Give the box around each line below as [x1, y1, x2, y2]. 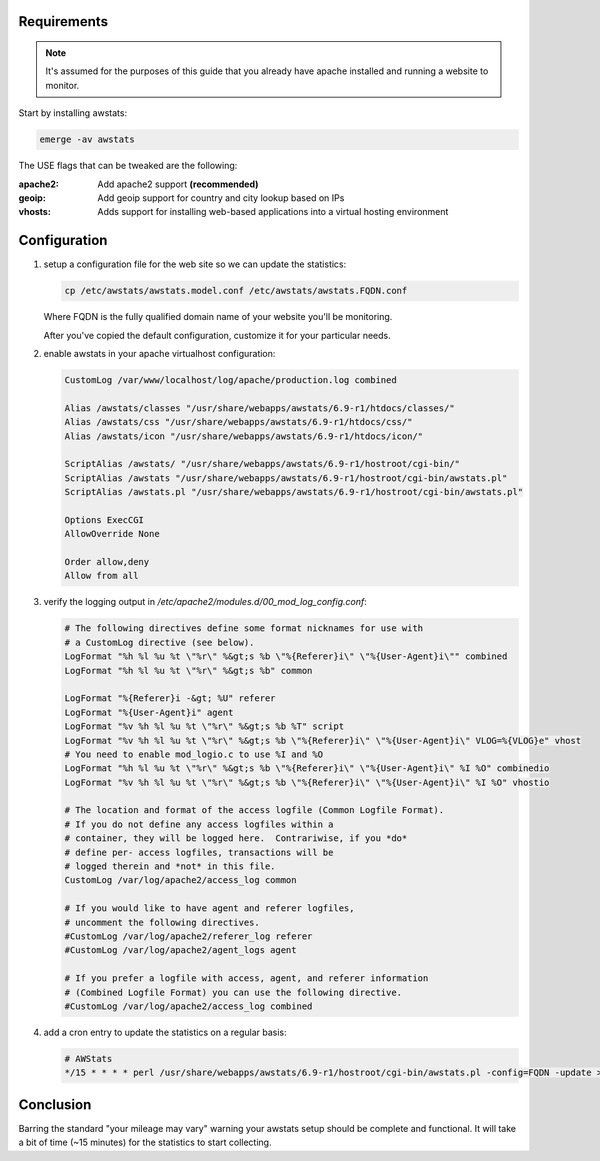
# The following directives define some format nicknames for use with [64, 623, 424, 634]
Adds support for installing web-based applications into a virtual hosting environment [97, 206, 449, 218]
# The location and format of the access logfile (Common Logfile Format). [64, 805, 445, 816]
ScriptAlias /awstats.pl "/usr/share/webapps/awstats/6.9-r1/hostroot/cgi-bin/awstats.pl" [64, 486, 524, 498]
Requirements [18, 13, 109, 30]
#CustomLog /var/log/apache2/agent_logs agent [64, 945, 297, 956]
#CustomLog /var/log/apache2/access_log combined [64, 1000, 313, 1012]
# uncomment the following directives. [64, 916, 260, 928]
